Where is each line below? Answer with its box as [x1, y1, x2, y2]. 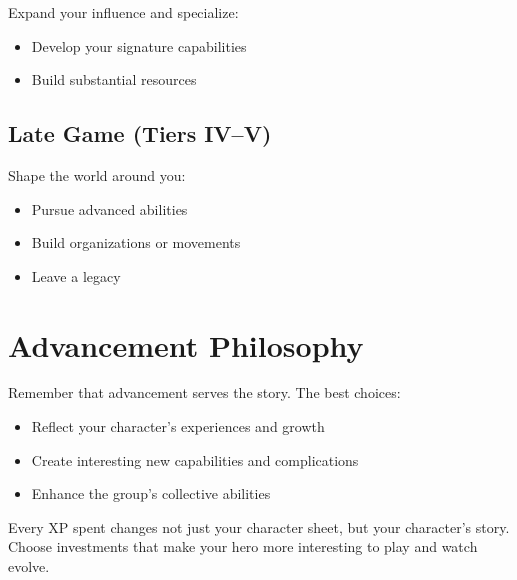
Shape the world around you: [8, 164, 186, 185]
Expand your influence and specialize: [8, 2, 239, 22]
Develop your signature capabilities [31, 35, 247, 56]
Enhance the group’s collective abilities [31, 483, 271, 504]
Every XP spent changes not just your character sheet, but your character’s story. [8, 516, 510, 537]
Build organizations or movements [31, 232, 241, 253]
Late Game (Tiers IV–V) [8, 118, 272, 149]
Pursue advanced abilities [31, 198, 188, 219]
